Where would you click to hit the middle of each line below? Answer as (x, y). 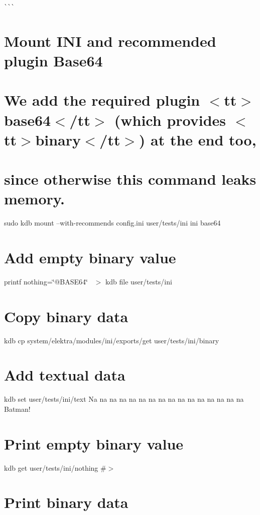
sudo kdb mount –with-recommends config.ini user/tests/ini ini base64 (112, 223)
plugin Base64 (53, 60)
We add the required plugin (102, 100)
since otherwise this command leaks (130, 179)
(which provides (170, 120)
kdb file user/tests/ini (139, 281)
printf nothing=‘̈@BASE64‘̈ (46, 281)
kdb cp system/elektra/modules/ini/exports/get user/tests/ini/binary (112, 340)
